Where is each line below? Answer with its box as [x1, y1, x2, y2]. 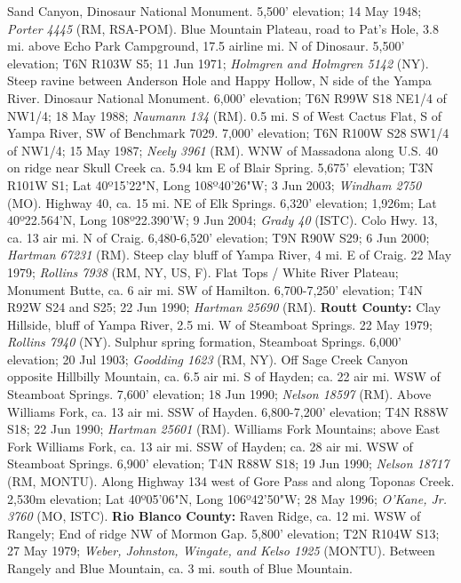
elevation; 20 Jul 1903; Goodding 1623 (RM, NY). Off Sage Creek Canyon [7, 349, 409, 368]
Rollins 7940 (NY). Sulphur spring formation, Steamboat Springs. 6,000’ [7, 332, 401, 351]
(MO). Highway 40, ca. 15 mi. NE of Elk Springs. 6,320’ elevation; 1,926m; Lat [7, 193, 437, 212]
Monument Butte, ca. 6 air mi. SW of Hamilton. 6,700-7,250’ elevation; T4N [7, 280, 424, 299]
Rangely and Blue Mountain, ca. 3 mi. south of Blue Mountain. [7, 559, 353, 577]
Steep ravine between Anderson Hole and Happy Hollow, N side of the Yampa [7, 71, 432, 90]
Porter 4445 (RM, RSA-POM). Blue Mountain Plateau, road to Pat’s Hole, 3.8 [7, 19, 439, 37]
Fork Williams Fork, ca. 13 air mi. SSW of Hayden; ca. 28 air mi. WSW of [7, 436, 413, 455]
